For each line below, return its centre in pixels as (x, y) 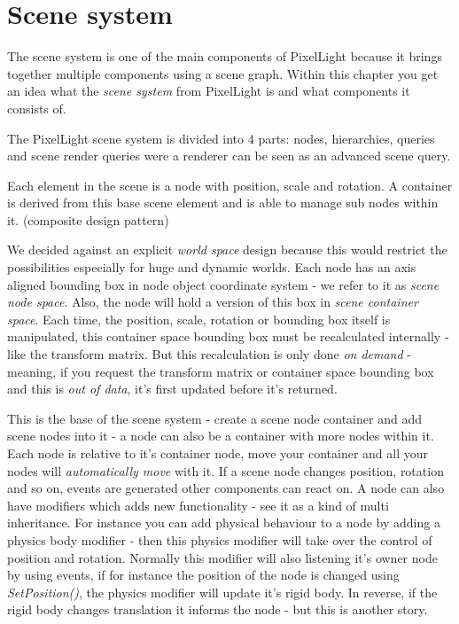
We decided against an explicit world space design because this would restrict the (227, 250)
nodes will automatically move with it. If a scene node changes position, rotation (226, 470)
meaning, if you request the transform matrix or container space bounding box (221, 371)
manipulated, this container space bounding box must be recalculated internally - (228, 336)
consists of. (37, 108)
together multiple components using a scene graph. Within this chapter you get (223, 73)
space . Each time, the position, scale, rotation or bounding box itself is (199, 319)
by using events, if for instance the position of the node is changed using (203, 575)
